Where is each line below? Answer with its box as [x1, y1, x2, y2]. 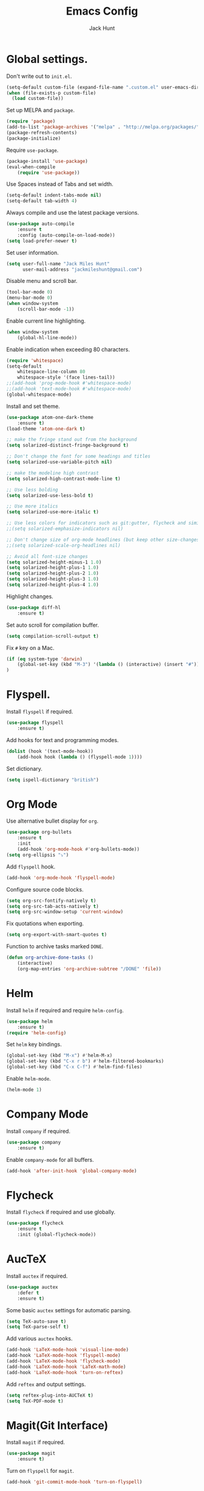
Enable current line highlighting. [6, 317, 86, 324]
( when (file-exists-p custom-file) [6, 90, 97, 96]
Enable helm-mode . [6, 1075, 52, 1082]
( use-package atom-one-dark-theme [6, 414, 94, 420]
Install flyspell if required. [6, 708, 73, 715]
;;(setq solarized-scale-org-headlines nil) [6, 542, 121, 548]
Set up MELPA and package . [6, 107, 75, 114]
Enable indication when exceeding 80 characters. [6, 346, 131, 353]
